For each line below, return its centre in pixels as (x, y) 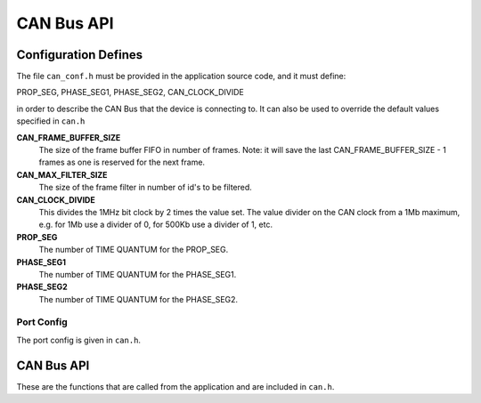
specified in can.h (51, 121)
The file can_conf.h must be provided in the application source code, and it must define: (181, 77)
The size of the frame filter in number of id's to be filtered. (146, 188)
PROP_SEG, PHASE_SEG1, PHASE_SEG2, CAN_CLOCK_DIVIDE (130, 93)
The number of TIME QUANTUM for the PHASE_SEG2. (139, 299)
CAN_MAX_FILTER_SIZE (62, 174)
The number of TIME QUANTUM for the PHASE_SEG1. (138, 274)
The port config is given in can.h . (79, 340)
